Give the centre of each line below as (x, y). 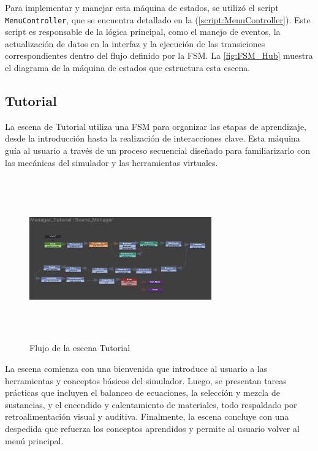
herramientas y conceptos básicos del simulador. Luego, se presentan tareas (146, 380)
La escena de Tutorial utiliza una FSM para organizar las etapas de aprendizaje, (156, 126)
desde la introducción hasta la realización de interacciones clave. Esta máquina (153, 138)
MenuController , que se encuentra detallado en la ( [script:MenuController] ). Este (158, 19)
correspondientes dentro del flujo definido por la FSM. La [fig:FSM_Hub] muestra (159, 55)
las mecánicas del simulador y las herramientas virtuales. (112, 162)
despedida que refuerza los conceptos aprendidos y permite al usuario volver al (152, 428)
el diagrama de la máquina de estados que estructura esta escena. (128, 68)
